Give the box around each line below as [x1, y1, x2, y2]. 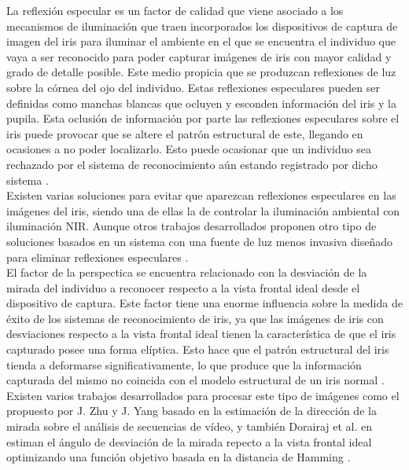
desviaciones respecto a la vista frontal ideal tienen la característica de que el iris [6, 325, 396, 342]
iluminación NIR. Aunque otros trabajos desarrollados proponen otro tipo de [6, 218, 377, 234]
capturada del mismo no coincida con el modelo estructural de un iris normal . [6, 372, 385, 388]
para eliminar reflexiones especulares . [6, 248, 189, 265]
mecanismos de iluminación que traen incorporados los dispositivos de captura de [6, 17, 398, 34]
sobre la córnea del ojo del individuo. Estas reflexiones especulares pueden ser [6, 79, 380, 95]
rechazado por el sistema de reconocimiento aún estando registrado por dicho [6, 156, 378, 172]
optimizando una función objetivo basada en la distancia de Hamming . [6, 449, 351, 465]
